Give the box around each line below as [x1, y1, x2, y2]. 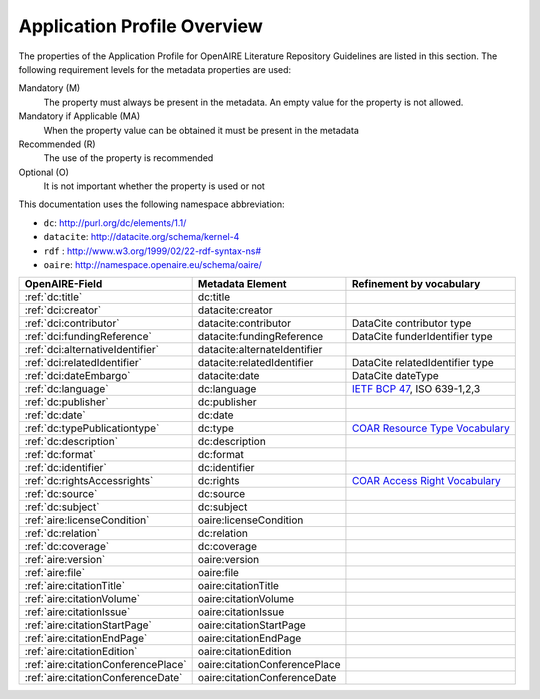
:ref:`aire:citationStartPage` [24, 618, 152, 632]
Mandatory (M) [18, 82, 81, 94]
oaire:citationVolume [197, 592, 295, 606]
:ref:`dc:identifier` [24, 461, 107, 475]
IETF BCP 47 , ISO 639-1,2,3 [351, 382, 481, 396]
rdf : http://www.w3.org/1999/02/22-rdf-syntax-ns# [43, 245, 262, 257]
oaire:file [197, 566, 240, 580]
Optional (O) [18, 166, 70, 178]
